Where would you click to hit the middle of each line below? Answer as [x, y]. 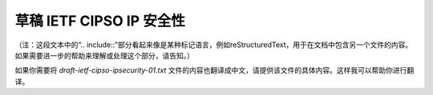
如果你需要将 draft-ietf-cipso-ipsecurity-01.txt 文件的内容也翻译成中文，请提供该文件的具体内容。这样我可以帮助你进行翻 [214, 70]
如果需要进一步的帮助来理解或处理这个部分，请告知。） [104, 55]
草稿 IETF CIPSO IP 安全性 [100, 21]
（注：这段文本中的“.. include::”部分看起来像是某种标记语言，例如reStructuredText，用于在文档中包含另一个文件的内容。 [214, 45]
